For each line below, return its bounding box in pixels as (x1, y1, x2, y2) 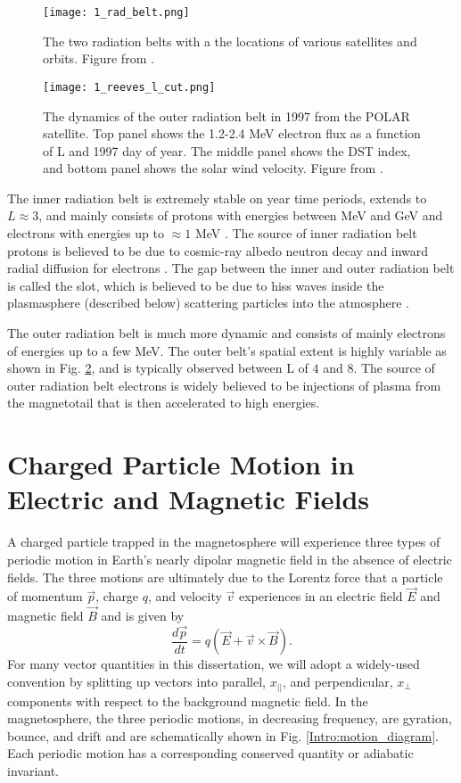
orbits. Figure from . (43, 49, 154, 68)
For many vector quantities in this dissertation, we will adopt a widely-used (7, 655, 420, 673)
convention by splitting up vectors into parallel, (7, 672, 266, 690)
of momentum (7, 587, 83, 606)
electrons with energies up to (7, 224, 164, 243)
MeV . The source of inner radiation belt (194, 224, 417, 243)
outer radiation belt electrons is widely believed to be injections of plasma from (7, 375, 441, 394)
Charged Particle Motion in (7, 446, 355, 482)
